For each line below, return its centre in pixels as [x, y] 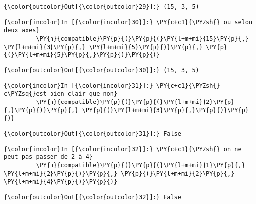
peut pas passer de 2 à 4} [48, 157]
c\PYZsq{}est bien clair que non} [61, 94]
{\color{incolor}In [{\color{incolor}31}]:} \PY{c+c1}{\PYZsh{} [112, 85]
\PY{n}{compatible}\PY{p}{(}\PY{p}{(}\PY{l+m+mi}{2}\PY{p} [135, 102]
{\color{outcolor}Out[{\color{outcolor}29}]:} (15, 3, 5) [102, 7]
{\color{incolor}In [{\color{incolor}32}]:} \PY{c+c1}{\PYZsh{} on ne [123, 149]
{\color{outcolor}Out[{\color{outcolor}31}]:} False [93, 133]
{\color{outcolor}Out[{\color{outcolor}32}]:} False [93, 197]
